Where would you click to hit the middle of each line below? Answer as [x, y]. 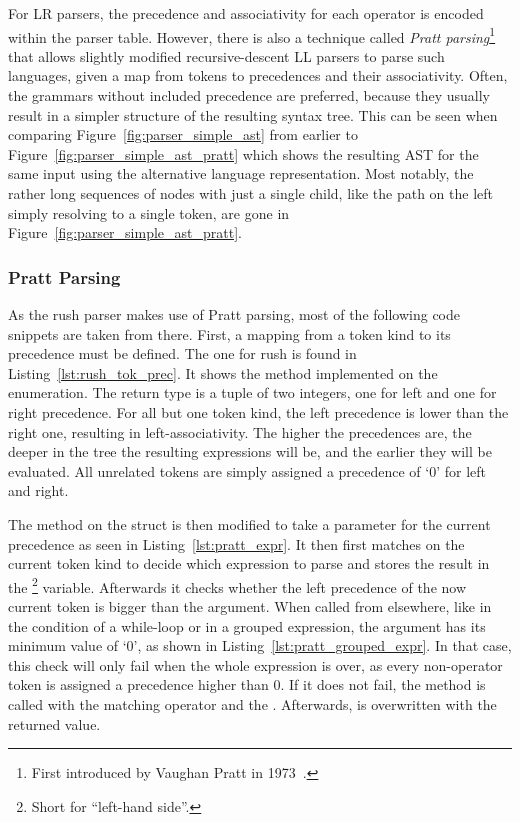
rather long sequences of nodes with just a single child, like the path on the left [251, 193]
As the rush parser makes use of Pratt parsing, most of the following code [234, 314]
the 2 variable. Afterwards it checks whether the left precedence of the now [237, 585]
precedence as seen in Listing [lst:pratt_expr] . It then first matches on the [236, 543]
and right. [38, 490]
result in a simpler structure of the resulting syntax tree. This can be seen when [253, 114]
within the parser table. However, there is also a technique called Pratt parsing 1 [252, 35]
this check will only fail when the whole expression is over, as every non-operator [255, 664]
